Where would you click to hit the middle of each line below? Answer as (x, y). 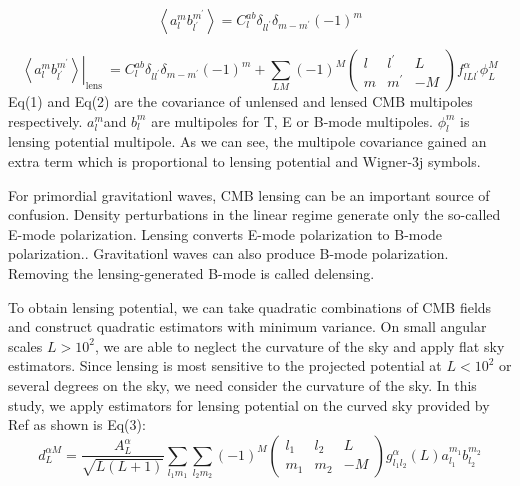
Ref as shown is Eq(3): (77, 424)
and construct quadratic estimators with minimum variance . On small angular (247, 326)
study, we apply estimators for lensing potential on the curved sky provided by (249, 404)
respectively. (45, 120)
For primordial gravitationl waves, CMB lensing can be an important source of (249, 194)
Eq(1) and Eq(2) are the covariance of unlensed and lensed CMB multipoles (240, 101)
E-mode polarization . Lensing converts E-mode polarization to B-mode (225, 233)
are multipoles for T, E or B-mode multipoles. (292, 120)
